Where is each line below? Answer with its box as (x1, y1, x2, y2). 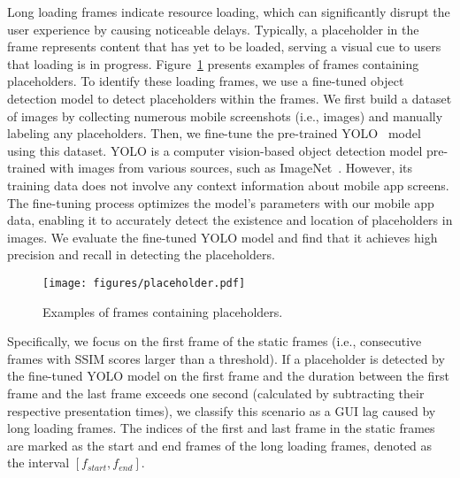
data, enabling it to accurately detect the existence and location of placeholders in (7, 211, 453, 229)
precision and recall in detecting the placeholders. (7, 245, 275, 264)
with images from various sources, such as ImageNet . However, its (50, 158, 413, 177)
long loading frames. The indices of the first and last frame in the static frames (7, 419, 435, 437)
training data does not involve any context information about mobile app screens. (7, 175, 449, 194)
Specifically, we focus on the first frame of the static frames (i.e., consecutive (7, 332, 422, 351)
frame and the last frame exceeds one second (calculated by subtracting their (7, 383, 425, 402)
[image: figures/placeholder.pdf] (42, 276, 246, 289)
